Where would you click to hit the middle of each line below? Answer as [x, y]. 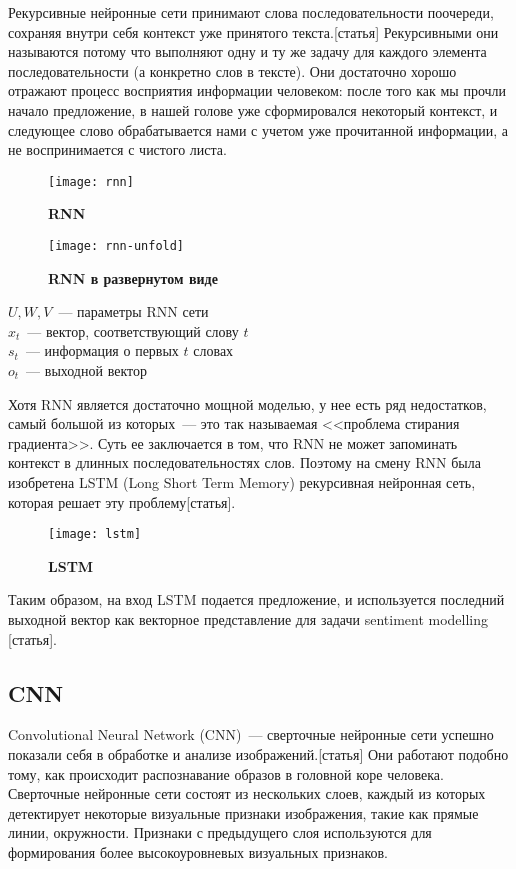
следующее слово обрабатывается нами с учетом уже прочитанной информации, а [258, 129]
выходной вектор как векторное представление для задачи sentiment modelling [248, 619]
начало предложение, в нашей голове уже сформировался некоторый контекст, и [253, 109]
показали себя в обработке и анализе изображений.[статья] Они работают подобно [258, 754]
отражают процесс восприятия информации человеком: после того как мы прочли [257, 90]
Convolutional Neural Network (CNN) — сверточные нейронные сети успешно [251, 734]
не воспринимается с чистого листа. [117, 149]
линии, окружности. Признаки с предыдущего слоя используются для [220, 832]
